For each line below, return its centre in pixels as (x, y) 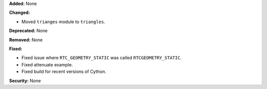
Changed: (20, 13)
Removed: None (26, 40)
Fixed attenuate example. (47, 64)
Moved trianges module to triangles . (64, 22)
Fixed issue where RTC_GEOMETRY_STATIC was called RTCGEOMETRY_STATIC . (102, 58)
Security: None (25, 81)
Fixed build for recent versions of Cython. (64, 72)
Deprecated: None (28, 31)
